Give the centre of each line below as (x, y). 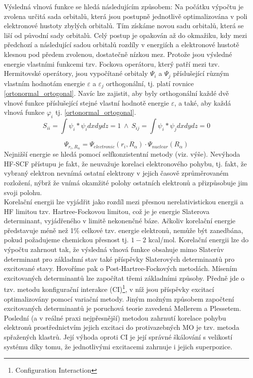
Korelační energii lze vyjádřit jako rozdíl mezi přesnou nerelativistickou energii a (124, 202)
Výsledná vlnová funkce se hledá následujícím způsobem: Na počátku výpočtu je (124, 6)
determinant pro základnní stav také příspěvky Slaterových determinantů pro (119, 259)
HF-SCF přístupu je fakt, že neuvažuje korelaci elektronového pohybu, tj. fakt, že (126, 163)
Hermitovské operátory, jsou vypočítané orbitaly (76, 73)
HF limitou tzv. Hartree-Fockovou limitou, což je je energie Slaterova (107, 211)
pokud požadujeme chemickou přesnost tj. (66, 240)
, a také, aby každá (203, 102)
